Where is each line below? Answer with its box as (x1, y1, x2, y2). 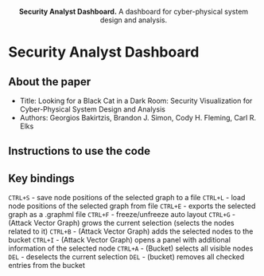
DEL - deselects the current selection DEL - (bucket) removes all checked (8, 252, 245, 262)
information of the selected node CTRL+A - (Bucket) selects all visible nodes (8, 243, 254, 254)
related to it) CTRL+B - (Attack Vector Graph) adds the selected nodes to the (8, 227, 254, 236)
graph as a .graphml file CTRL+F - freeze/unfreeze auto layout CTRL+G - (8, 210, 236, 219)
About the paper (8, 75, 91, 89)
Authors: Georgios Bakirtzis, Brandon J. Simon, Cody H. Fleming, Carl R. (19, 113, 257, 122)
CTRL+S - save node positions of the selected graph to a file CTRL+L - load (8, 193, 246, 203)
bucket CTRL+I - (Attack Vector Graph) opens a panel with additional (8, 235, 231, 245)
